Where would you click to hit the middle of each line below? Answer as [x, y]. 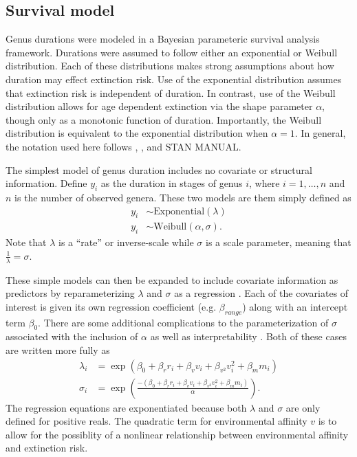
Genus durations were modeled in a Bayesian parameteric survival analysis [163, 39]
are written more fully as [58, 349]
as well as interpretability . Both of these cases [248, 336]
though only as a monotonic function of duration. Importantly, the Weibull [164, 119]
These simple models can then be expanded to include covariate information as [172, 279]
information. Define [46, 183]
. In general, [320, 133]
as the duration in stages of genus [172, 183]
